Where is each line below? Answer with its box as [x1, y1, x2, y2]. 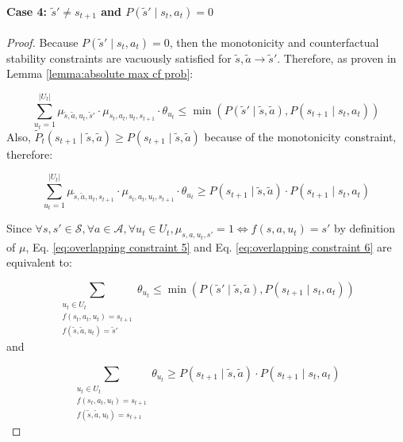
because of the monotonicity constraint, [204, 128, 397, 144]
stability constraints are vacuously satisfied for [6, 49, 232, 66]
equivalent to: [6, 254, 72, 271]
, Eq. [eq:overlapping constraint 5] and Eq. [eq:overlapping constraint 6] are [25, 238, 392, 255]
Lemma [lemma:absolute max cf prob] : [6, 65, 194, 82]
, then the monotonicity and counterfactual [169, 33, 379, 50]
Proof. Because [6, 33, 79, 50]
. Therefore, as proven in [277, 49, 397, 66]
